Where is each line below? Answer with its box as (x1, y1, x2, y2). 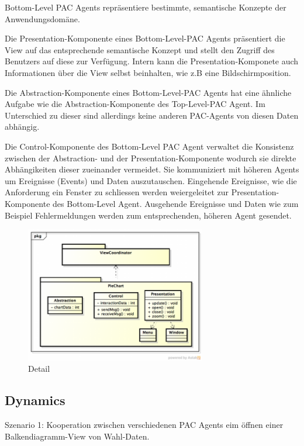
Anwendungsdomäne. (5, 12, 80, 25)
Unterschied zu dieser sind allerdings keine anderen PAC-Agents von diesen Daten (5, 109, 299, 121)
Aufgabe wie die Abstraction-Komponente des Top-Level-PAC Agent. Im (5, 98, 265, 110)
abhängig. (5, 120, 40, 133)
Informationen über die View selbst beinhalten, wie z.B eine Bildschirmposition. (5, 66, 291, 78)
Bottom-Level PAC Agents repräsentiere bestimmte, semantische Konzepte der (5, 1, 286, 13)
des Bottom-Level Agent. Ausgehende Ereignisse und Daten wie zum (53, 197, 299, 209)
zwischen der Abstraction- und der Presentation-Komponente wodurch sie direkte (5, 151, 296, 164)
